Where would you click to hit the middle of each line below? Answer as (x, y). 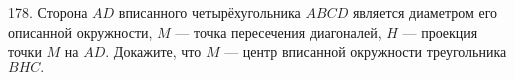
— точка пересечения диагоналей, (278, 31)
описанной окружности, (80, 31)
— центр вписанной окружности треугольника (365, 51)
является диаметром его (425, 12)
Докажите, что (157, 51)
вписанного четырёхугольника (209, 12)
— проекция (440, 31)
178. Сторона (48, 12)
